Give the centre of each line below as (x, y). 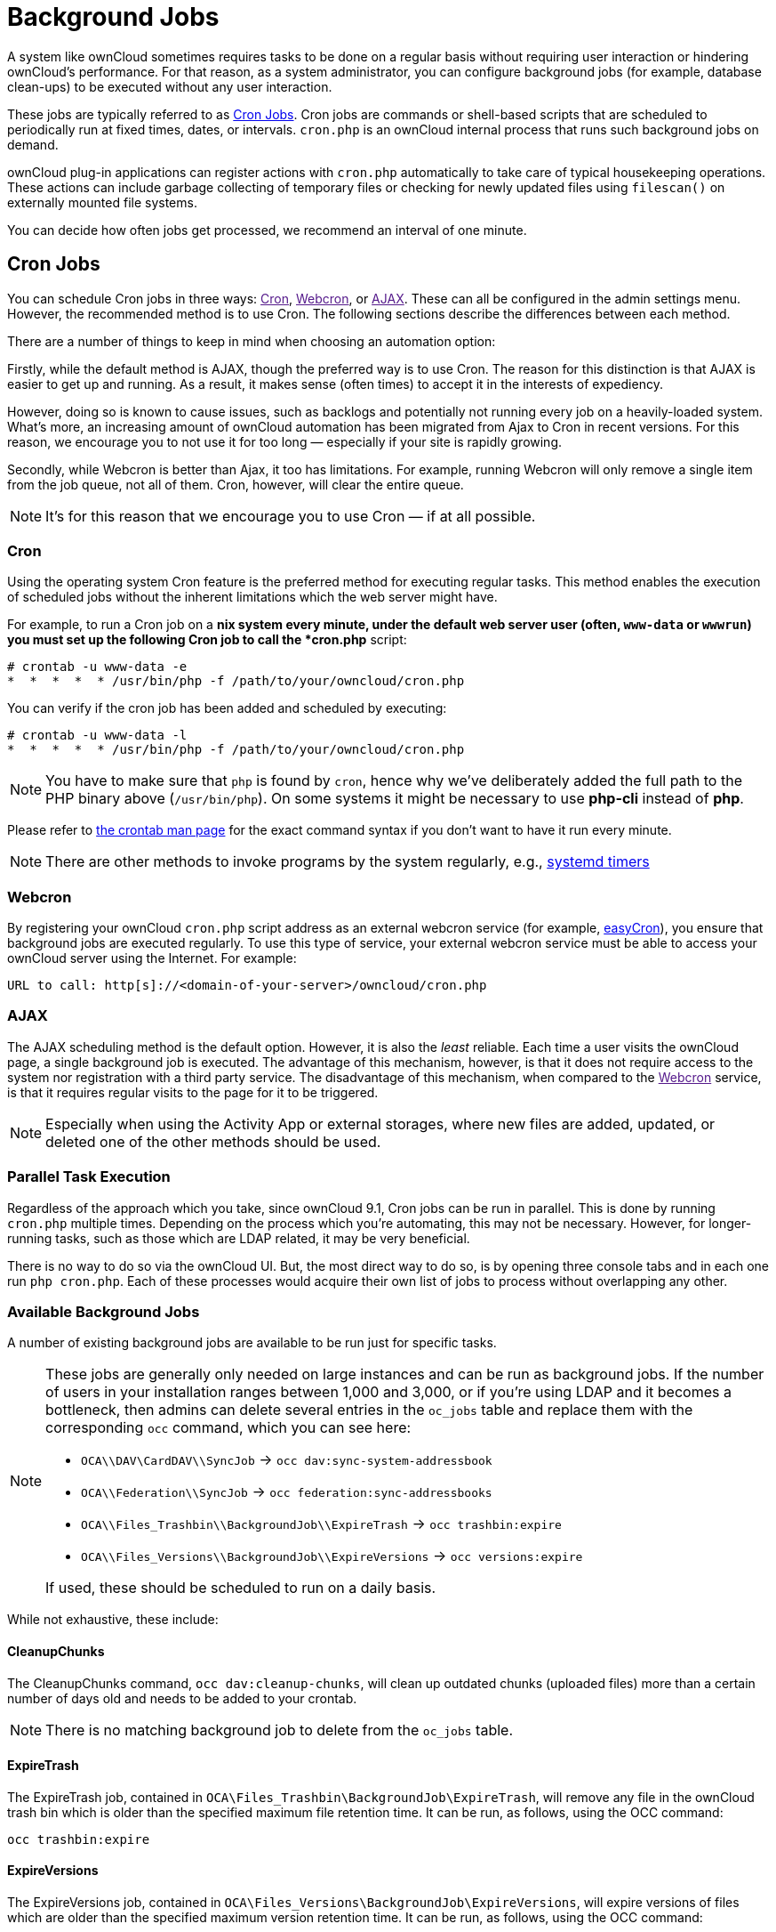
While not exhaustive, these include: (113, 1620)
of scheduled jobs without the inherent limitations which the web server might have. (252, 597)
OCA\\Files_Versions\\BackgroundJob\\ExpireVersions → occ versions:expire (332, 1556)
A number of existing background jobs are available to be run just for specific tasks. (252, 1343)
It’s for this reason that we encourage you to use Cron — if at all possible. (291, 516)
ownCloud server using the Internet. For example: (152, 958)
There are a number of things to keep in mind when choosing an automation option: (252, 341)
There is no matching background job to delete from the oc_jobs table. (280, 1730)
